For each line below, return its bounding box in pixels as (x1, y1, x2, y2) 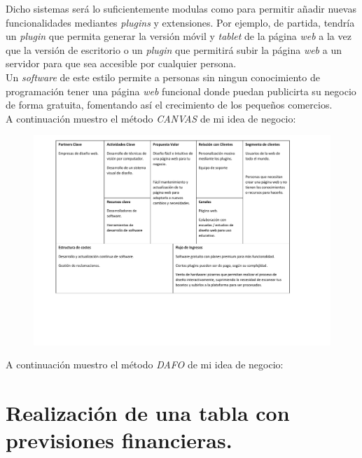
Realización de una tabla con (6, 398, 290, 427)
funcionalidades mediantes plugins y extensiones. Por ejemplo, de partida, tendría (6, 15, 355, 29)
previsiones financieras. (6, 426, 232, 454)
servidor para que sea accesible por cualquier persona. (6, 56, 237, 71)
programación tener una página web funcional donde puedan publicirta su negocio (6, 83, 356, 98)
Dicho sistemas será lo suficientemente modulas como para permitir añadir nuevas (6, 1, 356, 15)
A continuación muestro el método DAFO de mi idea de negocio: (6, 357, 284, 372)
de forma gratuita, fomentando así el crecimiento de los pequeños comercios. (6, 97, 333, 112)
